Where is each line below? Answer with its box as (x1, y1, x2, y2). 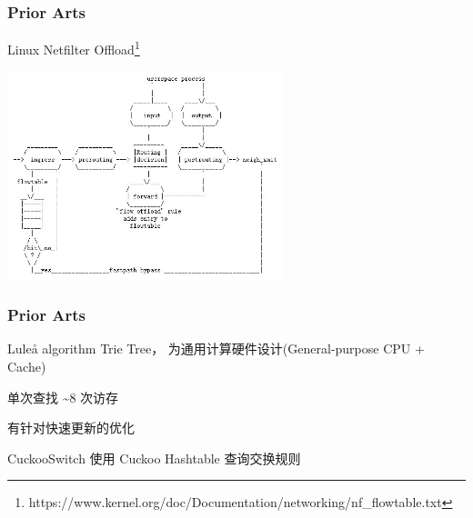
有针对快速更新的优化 (7, 418, 135, 437)
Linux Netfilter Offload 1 (7, 37, 140, 58)
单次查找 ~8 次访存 (7, 387, 119, 406)
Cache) (7, 357, 46, 376)
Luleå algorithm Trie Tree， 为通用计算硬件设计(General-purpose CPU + (7, 339, 425, 358)
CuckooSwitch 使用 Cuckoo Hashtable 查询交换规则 (7, 448, 301, 467)
